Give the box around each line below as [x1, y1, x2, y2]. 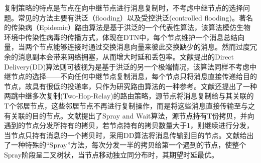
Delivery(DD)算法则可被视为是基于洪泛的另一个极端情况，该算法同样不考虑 [4, 61, 250, 71]
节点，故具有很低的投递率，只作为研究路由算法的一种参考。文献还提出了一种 [4, 80, 257, 91]
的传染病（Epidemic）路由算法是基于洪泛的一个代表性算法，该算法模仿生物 [4, 22, 250, 32]
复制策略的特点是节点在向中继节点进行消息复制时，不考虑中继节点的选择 [4, 2, 243, 12]
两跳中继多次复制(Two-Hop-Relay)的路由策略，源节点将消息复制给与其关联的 [4, 90, 254, 101]
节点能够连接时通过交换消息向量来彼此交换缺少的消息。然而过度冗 [39, 41, 257, 52]
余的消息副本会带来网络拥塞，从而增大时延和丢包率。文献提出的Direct [4, 51, 234, 61]
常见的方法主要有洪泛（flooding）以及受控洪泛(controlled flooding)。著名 [18, 12, 253, 22]
